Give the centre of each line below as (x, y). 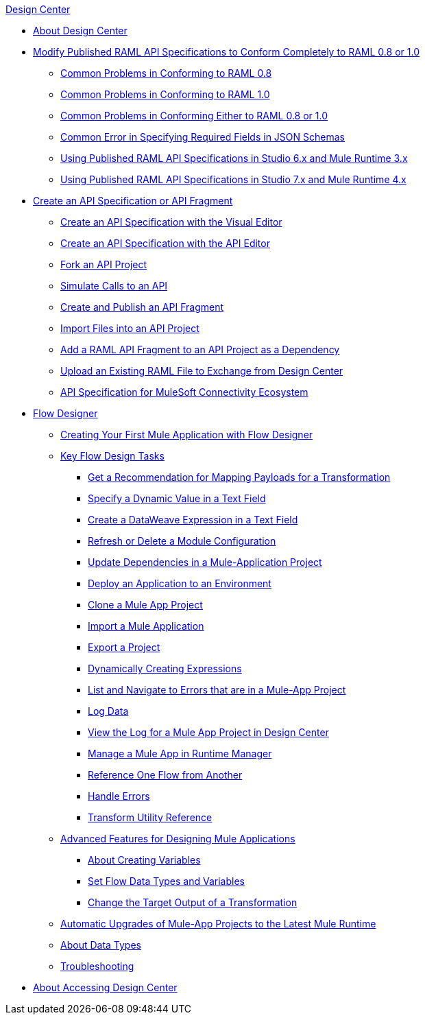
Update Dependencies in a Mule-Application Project (205, 562)
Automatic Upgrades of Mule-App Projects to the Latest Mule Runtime (218, 924)
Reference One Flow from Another (165, 775)
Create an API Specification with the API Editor (165, 243)
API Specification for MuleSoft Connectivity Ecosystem (184, 392)
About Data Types (101, 945)
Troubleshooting (97, 966)
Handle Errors (119, 796)
